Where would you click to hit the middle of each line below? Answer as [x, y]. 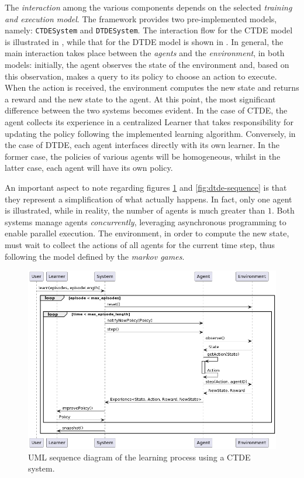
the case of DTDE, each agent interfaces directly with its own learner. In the [142, 145]
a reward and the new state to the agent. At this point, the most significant [140, 99]
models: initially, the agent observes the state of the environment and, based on [147, 65]
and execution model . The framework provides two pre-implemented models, [141, 18]
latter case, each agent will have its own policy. [89, 168]
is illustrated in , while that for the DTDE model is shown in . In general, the [144, 41]
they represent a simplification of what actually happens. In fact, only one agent [148, 199]
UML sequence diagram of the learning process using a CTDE [139, 457]
